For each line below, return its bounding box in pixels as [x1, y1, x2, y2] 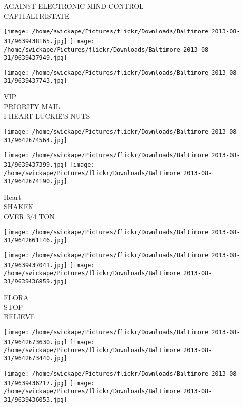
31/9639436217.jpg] [4, 379, 67, 387]
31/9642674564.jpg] [4, 136, 67, 144]
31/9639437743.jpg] [4, 77, 67, 85]
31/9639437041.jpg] [4, 261, 67, 269]
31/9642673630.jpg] [4, 339, 67, 345]
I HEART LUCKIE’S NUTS [4, 111, 90, 121]
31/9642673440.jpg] [4, 355, 67, 362]
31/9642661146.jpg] [4, 237, 67, 244]
